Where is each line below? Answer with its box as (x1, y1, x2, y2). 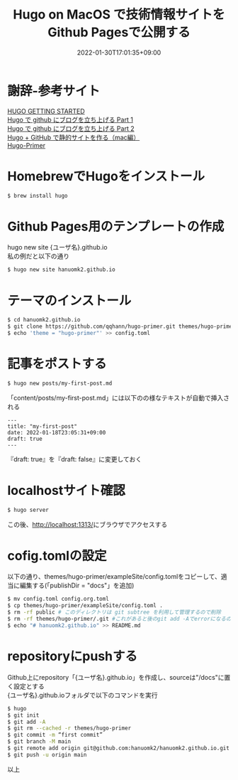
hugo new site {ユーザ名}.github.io (7, 243, 108, 252)
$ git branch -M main (7, 738, 72, 745)
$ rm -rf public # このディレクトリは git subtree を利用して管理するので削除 (7, 609, 222, 616)
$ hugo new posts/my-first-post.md (7, 380, 113, 387)
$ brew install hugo (7, 192, 69, 199)
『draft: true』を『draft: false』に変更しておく (7, 454, 142, 463)
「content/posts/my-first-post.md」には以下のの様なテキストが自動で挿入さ (7, 393, 230, 402)
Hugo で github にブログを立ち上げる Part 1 (7, 115, 133, 124)
